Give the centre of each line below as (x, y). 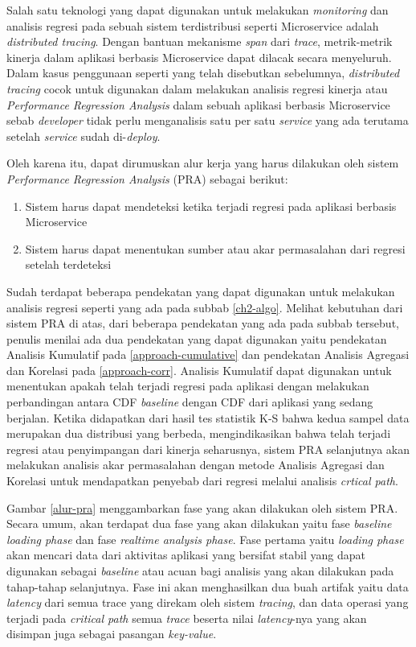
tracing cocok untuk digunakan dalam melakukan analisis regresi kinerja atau (197, 88)
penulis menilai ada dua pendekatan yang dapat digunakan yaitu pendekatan (197, 338)
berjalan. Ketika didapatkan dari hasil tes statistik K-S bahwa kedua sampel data (208, 417)
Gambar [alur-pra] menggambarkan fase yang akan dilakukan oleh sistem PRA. (202, 507)
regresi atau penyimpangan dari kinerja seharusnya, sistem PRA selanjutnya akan (208, 449)
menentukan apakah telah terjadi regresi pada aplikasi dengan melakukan (188, 386)
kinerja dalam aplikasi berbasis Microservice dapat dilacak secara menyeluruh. (199, 57)
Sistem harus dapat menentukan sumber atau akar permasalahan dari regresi (215, 248)
